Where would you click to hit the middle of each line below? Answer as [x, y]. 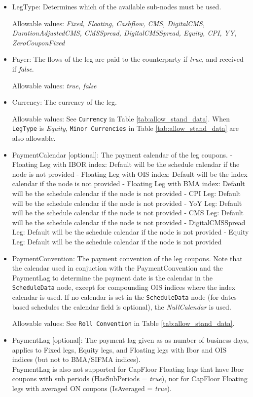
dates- [230, 297]
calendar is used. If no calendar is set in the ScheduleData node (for [115, 297]
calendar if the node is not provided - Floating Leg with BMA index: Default [128, 183]
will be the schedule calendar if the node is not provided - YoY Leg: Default [127, 203]
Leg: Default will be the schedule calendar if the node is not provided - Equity [130, 232]
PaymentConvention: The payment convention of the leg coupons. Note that [127, 258]
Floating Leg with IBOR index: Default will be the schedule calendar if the [126, 164]
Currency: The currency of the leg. [64, 102]
